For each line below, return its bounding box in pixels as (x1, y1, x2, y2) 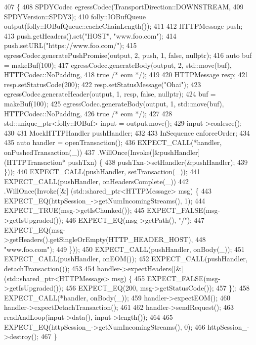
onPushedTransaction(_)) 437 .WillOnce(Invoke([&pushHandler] (4, 147, 200, 157)
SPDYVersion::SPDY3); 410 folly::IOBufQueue (4, 11, 146, 21)
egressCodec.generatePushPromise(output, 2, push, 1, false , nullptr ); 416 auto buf (4, 49, 252, 60)
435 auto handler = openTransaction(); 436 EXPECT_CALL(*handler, (4, 137, 222, 148)
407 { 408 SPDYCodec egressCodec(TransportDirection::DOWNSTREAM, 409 (4, 1, 244, 11)
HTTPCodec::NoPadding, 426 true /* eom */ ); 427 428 (4, 108, 172, 118)
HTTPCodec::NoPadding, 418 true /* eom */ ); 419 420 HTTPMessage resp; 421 (4, 69, 249, 80)
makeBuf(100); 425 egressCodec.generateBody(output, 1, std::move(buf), (4, 98, 224, 108)
